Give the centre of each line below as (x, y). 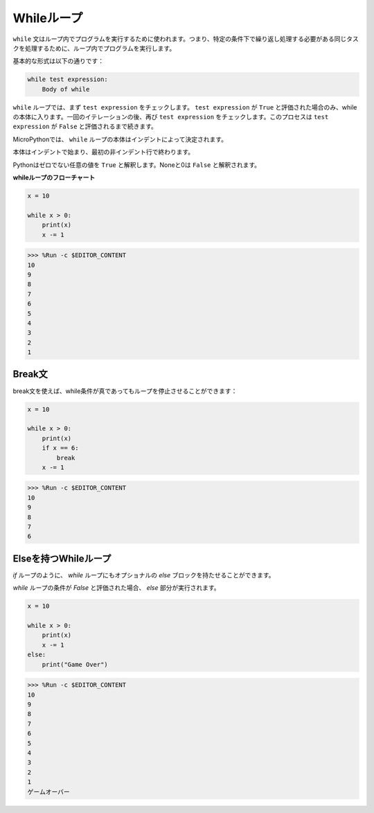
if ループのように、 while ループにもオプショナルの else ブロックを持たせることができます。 (144, 575)
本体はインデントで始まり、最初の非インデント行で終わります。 (104, 152)
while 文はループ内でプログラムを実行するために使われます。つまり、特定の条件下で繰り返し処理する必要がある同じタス (186, 39)
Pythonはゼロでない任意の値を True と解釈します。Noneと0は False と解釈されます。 (137, 165)
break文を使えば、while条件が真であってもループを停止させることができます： (125, 391)
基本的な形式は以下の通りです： (58, 61)
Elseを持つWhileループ (62, 558)
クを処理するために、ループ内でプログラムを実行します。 (94, 48)
